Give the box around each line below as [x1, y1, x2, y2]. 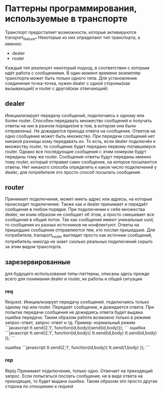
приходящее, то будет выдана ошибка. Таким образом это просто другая [5, 378, 158, 384]
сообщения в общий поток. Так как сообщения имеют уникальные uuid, [5, 217, 154, 223]
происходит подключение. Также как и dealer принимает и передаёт [5, 201, 148, 207]
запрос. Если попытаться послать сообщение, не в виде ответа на [5, 373, 143, 379]
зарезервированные [5, 258, 71, 266]
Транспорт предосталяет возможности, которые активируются [5, 29, 137, 35]
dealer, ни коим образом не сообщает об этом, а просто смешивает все [5, 212, 155, 218]
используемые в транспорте [5, 13, 128, 24]
